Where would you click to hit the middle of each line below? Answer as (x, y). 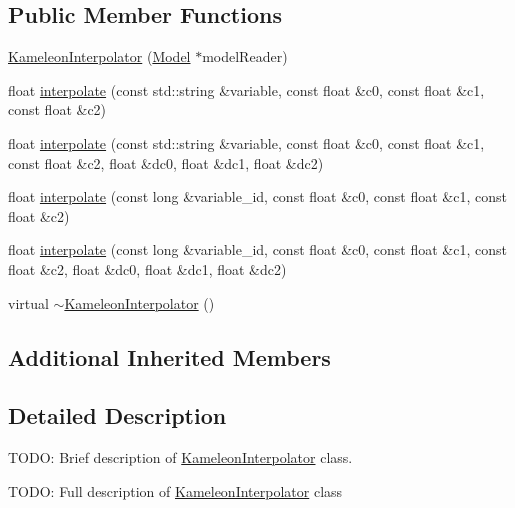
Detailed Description (117, 415)
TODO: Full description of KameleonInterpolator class (175, 490)
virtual (28, 302)
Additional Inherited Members (169, 356)
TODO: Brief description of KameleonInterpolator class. (180, 457)
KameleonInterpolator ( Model (99, 56)
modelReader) (245, 56)
